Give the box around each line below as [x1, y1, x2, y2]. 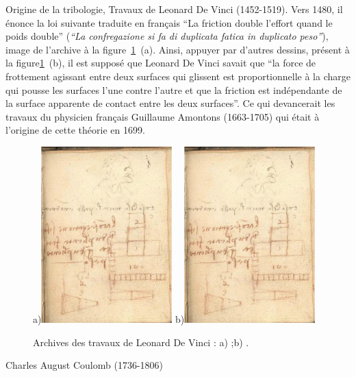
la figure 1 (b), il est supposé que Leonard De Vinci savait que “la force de [5, 56, 316, 70]
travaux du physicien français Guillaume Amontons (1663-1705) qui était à [5, 109, 320, 123]
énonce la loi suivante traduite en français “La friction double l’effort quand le [5, 15, 333, 29]
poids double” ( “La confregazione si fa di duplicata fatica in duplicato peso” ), [5, 29, 329, 43]
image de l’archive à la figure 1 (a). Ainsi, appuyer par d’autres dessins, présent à [5, 42, 350, 56]
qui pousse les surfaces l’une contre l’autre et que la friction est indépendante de [5, 82, 342, 97]
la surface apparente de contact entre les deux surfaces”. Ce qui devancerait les [5, 96, 335, 110]
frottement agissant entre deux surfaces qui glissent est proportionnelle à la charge [5, 69, 351, 83]
